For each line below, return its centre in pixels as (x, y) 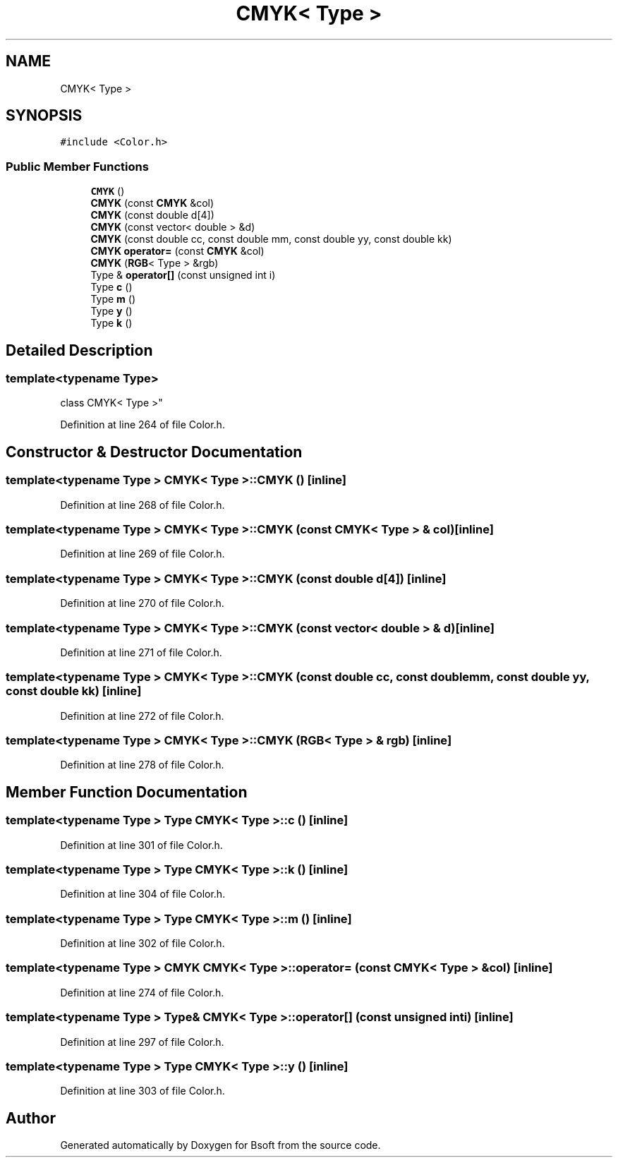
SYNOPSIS (44, 116)
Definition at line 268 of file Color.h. (143, 505)
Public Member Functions (77, 166)
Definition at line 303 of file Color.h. (143, 1091)
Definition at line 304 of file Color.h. (143, 894)
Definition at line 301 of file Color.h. (141, 845)
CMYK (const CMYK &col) (152, 203)
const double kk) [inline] (74, 691)
